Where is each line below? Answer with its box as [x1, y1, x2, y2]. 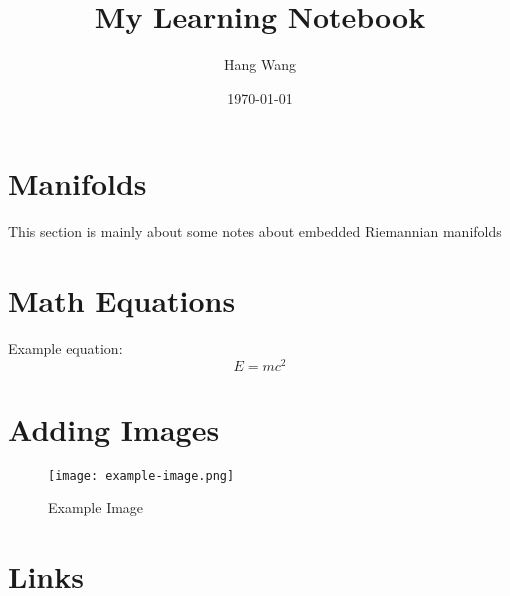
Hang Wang [224, 54, 296, 75]
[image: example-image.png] [48, 468, 235, 483]
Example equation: [8, 337, 123, 358]
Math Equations [8, 280, 236, 321]
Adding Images [8, 408, 220, 449]
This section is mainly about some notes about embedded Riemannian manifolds [8, 221, 502, 242]
